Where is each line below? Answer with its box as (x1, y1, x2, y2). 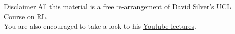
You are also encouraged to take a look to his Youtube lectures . (4, 21, 196, 31)
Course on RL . (4, 11, 48, 21)
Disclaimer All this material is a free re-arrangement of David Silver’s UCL (4, 1, 231, 11)
